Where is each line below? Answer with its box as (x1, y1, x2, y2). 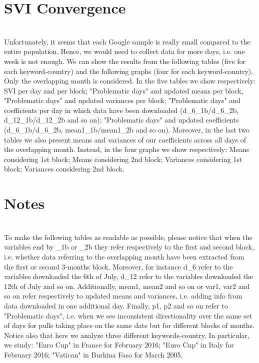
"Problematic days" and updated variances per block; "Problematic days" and (4, 95, 240, 105)
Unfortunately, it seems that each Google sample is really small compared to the (4, 36, 250, 46)
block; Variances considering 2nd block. (4, 163, 124, 174)
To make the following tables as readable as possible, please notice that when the (4, 231, 252, 242)
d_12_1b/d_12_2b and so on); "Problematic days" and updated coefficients (4, 114, 239, 125)
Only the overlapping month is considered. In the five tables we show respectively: (4, 75, 255, 86)
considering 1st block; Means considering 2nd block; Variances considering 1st (4, 153, 242, 164)
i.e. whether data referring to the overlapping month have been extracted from (4, 251, 244, 261)
